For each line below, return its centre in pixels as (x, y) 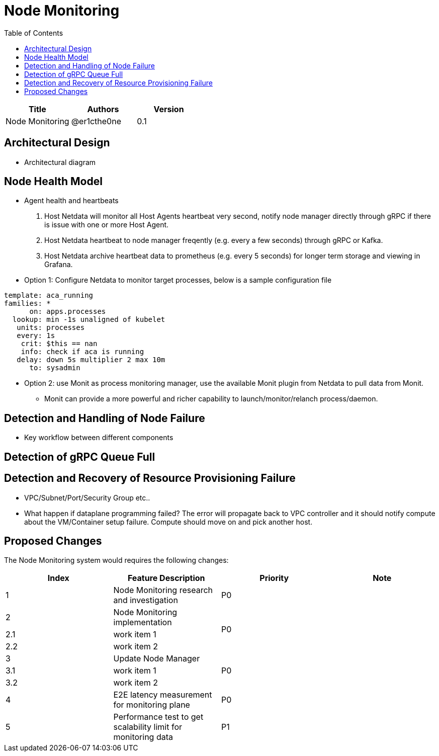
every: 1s (36, 336)
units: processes (51, 328)
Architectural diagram (60, 162)
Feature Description (166, 578)
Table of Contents (34, 33)
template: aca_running (49, 296)
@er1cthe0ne (96, 121)
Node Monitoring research (163, 590)
